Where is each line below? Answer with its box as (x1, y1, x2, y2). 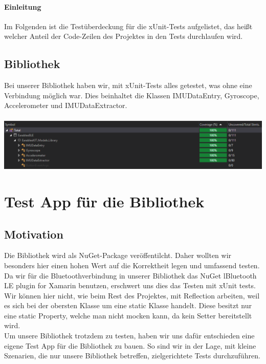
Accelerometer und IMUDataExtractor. (4, 100, 127, 111)
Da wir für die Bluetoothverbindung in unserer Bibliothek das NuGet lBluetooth (4, 270, 257, 281)
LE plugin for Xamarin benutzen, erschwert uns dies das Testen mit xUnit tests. (4, 280, 256, 291)
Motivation (4, 226, 63, 242)
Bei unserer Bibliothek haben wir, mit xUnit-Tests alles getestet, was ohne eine (4, 80, 252, 91)
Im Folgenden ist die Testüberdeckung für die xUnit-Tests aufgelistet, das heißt (4, 20, 253, 31)
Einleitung (4, 1, 41, 12)
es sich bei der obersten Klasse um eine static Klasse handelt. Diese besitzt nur (4, 300, 252, 311)
